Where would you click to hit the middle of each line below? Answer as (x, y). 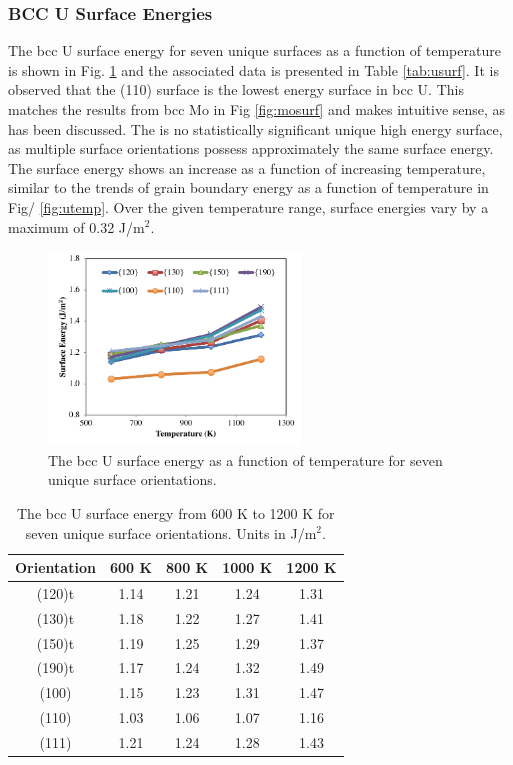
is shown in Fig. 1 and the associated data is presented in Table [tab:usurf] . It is (253, 69)
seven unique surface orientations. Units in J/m (171, 532)
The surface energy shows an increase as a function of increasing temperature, (247, 167)
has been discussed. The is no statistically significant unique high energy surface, (255, 128)
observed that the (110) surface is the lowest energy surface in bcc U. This (236, 89)
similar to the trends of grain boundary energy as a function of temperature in (248, 187)
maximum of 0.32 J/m (76, 226)
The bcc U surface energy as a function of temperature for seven (245, 459)
